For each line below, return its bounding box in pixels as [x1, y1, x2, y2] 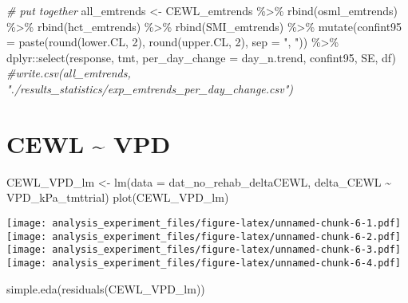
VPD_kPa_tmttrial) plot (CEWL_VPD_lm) [6, 189, 229, 206]
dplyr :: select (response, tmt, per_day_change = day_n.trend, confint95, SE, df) [6, 49, 396, 65]
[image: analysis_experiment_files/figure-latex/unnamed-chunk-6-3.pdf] [6, 244, 401, 256]
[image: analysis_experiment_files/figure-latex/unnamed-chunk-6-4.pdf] [6, 257, 401, 269]
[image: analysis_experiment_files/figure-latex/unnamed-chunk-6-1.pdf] [6, 217, 401, 229]
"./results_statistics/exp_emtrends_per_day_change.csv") [6, 80, 294, 96]
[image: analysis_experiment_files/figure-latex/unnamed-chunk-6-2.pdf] [6, 230, 401, 242]
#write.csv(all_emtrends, [6, 65, 131, 81]
